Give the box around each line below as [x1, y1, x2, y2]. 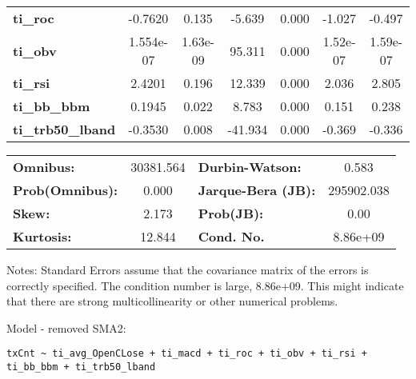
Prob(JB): [198, 204, 264, 222]
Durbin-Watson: [198, 158, 302, 176]
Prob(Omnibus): [13, 181, 118, 199]
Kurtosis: [13, 227, 72, 245]
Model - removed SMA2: [6, 319, 126, 336]
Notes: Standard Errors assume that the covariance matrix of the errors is [6, 261, 369, 277]
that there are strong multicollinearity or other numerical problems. [6, 293, 338, 309]
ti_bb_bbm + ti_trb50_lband [6, 361, 156, 373]
